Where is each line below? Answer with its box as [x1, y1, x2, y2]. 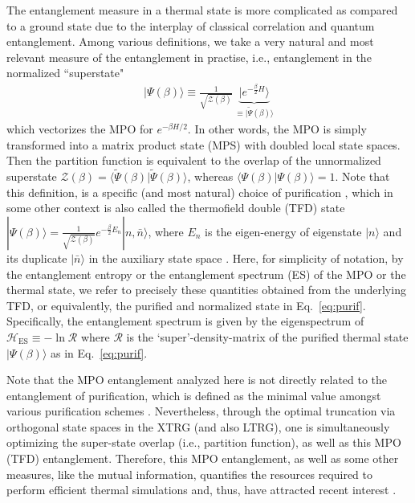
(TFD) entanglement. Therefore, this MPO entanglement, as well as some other [6, 450, 399, 467]
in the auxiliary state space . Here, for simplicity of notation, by [88, 249, 404, 266]
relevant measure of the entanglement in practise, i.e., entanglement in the [6, 48, 372, 65]
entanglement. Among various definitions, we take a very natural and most [6, 33, 374, 50]
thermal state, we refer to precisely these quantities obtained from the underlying [6, 281, 406, 298]
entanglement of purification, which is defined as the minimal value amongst [6, 386, 381, 403]
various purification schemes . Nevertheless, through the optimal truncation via [6, 403, 396, 419]
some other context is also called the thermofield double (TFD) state [6, 199, 345, 216]
